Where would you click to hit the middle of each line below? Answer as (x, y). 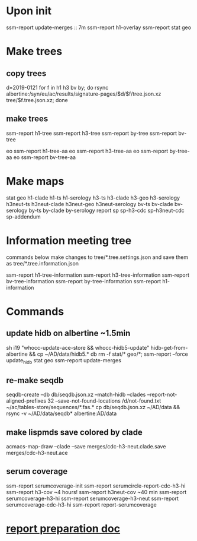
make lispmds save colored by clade (75, 432)
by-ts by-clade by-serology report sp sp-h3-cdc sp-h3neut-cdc (106, 210)
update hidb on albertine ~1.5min (68, 333)
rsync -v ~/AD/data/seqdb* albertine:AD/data (62, 413)
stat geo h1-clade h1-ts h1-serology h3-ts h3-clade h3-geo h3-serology (93, 198)
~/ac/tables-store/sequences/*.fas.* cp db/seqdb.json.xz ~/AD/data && (93, 407)
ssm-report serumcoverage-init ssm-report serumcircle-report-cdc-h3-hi (96, 486)
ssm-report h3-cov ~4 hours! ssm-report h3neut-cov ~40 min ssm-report (96, 492)
